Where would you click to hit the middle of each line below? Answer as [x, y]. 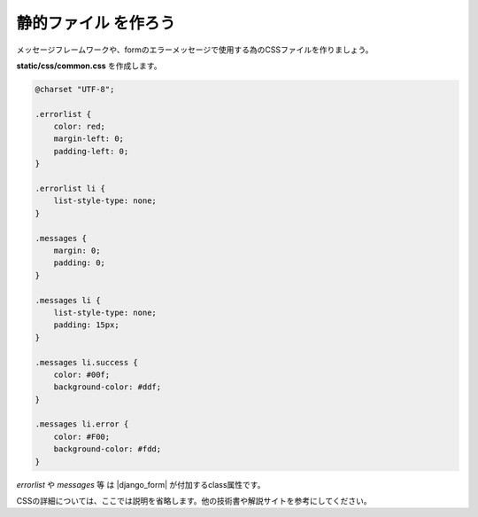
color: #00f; [82, 374]
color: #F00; [82, 436]
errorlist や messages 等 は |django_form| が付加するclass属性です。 [141, 484]
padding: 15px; [86, 325]
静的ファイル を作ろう [96, 23]
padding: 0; [80, 263]
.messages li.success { [87, 362]
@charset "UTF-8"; [75, 89]
